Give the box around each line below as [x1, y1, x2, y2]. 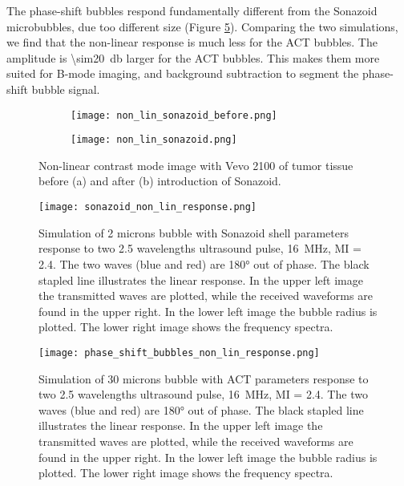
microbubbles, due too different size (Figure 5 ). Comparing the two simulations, [6, 18, 398, 34]
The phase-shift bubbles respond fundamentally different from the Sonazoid [6, 2, 378, 18]
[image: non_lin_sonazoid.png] [71, 134, 237, 146]
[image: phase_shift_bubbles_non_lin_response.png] [38, 346, 320, 358]
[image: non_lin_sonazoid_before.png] [71, 109, 277, 121]
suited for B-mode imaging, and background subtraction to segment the [6, 65, 359, 82]
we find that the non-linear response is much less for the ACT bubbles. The [6, 34, 378, 51]
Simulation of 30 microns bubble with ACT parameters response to [38, 370, 369, 387]
